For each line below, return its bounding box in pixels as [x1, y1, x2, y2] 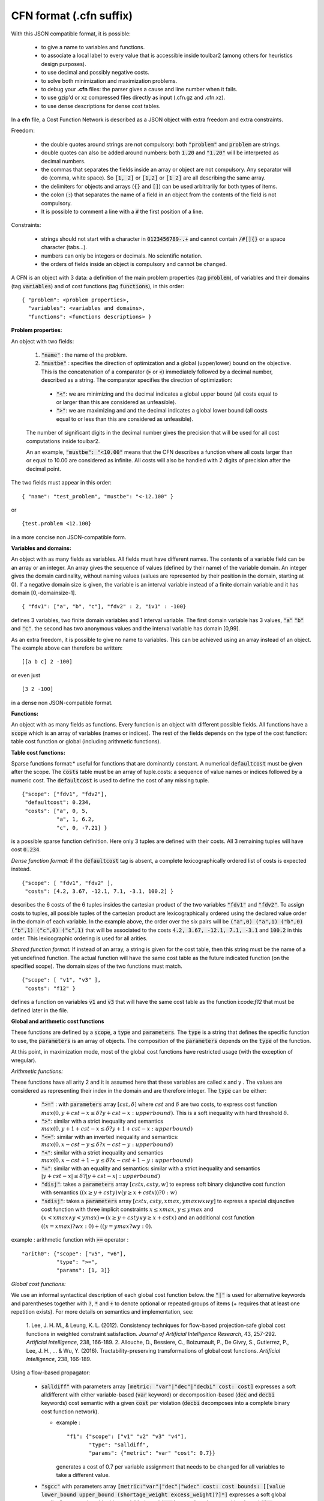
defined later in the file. [11, 1006, 69, 1014]
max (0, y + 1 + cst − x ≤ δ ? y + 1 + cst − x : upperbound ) [41, 1126, 193, 1132]
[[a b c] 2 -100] [22, 658, 73, 665]
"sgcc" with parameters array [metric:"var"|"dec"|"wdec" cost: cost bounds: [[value [41, 1482, 286, 1490]
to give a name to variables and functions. [41, 43, 145, 50]
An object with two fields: [11, 337, 74, 345]
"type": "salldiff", [89, 1442, 149, 1448]
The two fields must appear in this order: [11, 479, 112, 486]
